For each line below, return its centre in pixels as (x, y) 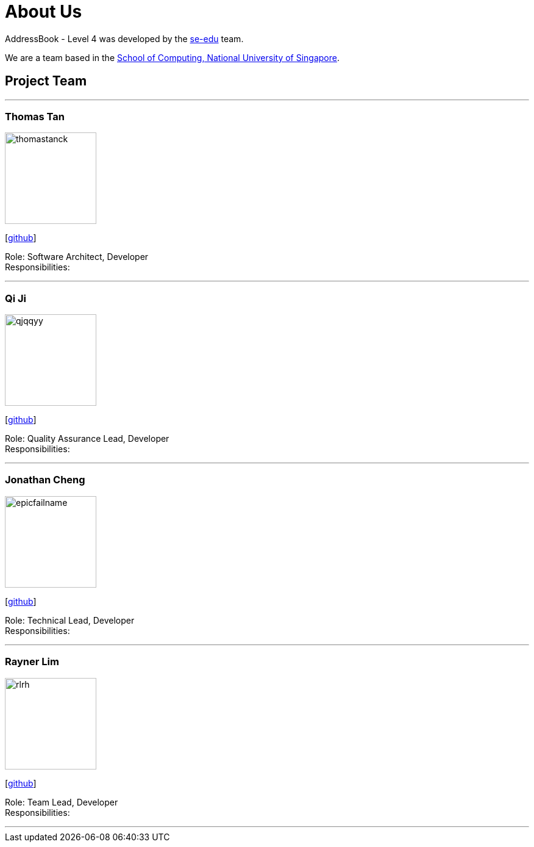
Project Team (46, 81)
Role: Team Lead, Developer (62, 802)
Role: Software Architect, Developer (77, 257)
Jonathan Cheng (45, 480)
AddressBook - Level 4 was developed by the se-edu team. (124, 38)
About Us (44, 12)
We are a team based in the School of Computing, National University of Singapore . (173, 57)
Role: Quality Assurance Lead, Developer (87, 439)
